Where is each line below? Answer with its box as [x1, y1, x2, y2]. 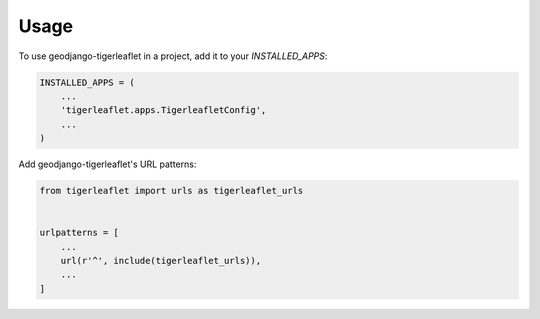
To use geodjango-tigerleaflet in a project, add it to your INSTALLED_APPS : [18, 50, 328, 62]
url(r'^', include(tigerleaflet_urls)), [60, 255, 262, 267]
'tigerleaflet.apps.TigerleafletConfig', [60, 105, 267, 116]
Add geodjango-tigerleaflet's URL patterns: [18, 158, 197, 170]
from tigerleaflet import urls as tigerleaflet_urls [39, 185, 304, 197]
